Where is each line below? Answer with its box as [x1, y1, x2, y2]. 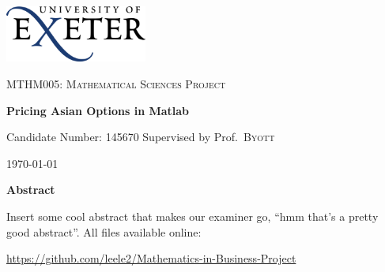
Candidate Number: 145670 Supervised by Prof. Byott [6, 129, 275, 145]
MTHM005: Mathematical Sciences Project [6, 76, 226, 92]
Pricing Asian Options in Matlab [6, 102, 190, 118]
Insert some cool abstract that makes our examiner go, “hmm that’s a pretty [6, 208, 379, 224]
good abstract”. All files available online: [6, 223, 202, 240]
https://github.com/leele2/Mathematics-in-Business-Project [6, 250, 296, 266]
